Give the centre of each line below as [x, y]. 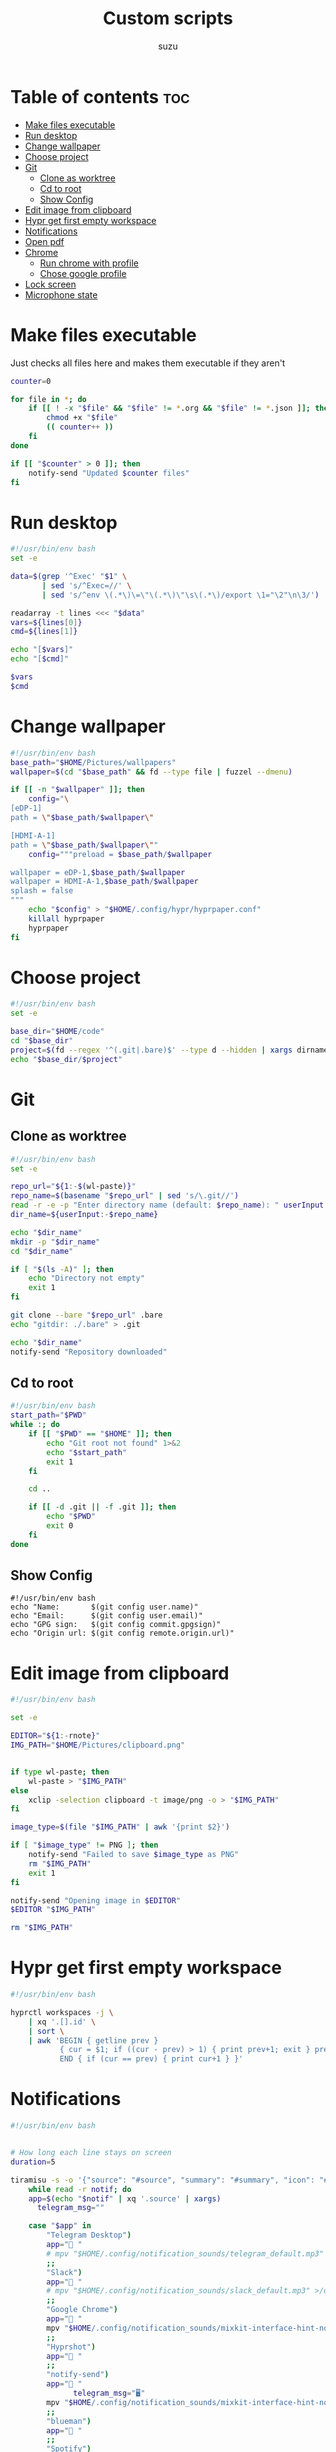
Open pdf [44, 241]
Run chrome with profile [89, 263]
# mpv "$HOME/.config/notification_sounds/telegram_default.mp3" [185, 2253]
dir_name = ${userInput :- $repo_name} [84, 1215]
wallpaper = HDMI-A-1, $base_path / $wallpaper [104, 882]
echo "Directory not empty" [86, 1278]
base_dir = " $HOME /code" [57, 1032]
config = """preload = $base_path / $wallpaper [120, 854]
